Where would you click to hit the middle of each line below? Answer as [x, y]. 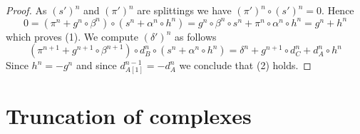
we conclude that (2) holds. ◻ [245, 65]
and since [96, 65]
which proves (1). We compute [72, 36]
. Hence [338, 10]
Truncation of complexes [129, 116]
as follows [196, 36]
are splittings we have [184, 10]
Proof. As [26, 10]
